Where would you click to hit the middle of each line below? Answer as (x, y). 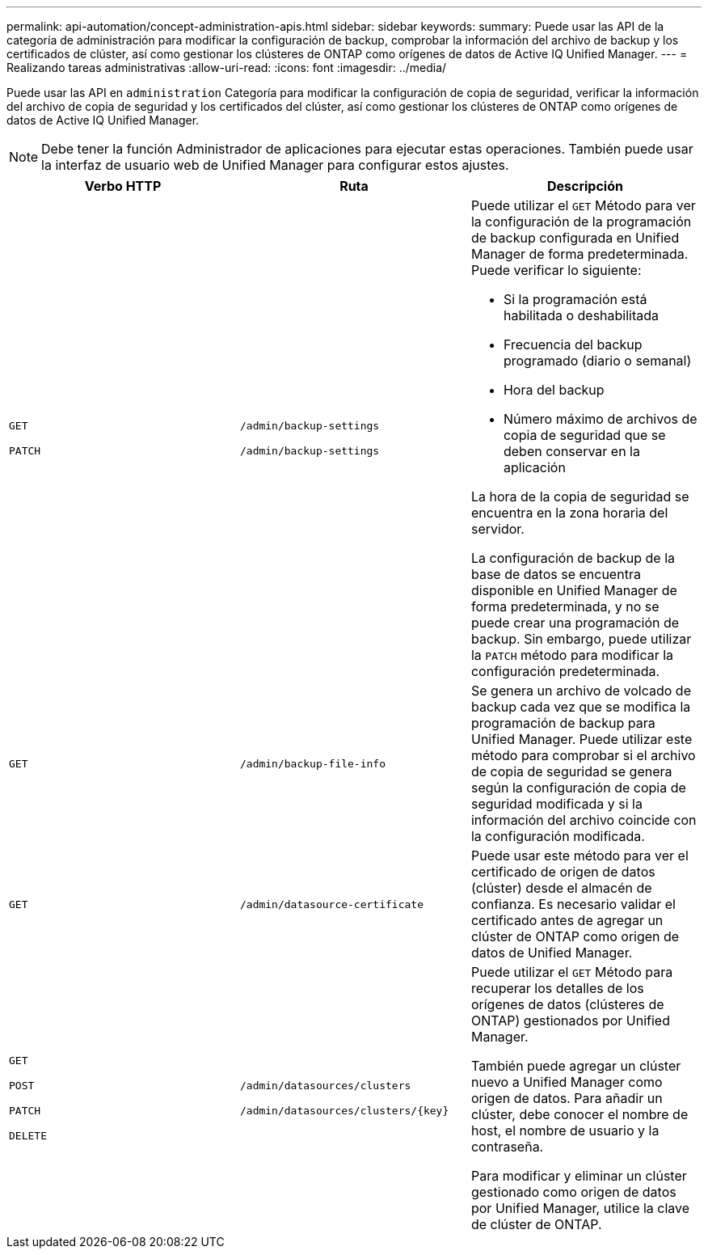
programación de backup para (563, 723)
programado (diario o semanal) (597, 361)
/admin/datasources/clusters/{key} (344, 1111)
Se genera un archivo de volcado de (581, 691)
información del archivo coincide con (584, 820)
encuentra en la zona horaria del (569, 513)
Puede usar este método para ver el (579, 856)
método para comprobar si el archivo (583, 755)
